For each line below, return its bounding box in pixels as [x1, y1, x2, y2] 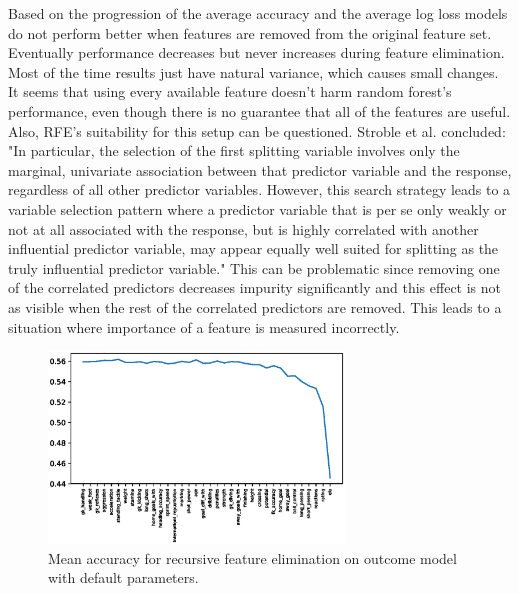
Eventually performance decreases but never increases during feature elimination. [8, 42, 505, 63]
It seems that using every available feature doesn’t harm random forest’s [8, 81, 452, 102]
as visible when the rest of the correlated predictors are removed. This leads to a [8, 296, 502, 317]
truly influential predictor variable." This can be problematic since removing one [8, 257, 500, 278]
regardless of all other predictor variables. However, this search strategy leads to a [8, 179, 511, 200]
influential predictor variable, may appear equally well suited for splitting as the [8, 238, 499, 259]
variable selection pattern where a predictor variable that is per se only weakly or [8, 198, 507, 219]
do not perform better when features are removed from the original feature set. [8, 22, 492, 43]
